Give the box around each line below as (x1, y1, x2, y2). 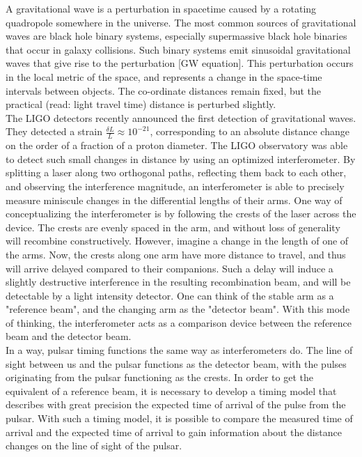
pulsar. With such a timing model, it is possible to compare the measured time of (6, 411, 353, 426)
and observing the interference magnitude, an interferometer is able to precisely (6, 178, 345, 193)
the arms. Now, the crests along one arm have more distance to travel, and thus (6, 247, 346, 261)
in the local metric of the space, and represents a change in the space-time (6, 69, 322, 84)
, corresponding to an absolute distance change (150, 124, 349, 139)
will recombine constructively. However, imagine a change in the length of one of (6, 233, 349, 248)
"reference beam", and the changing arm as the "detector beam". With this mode (6, 302, 350, 316)
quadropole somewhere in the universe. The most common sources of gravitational (6, 15, 356, 29)
